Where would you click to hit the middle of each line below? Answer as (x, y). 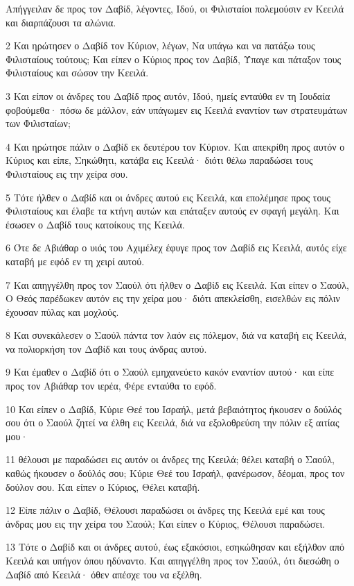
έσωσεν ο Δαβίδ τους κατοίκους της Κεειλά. (95, 224)
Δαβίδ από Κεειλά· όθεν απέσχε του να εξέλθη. (104, 574)
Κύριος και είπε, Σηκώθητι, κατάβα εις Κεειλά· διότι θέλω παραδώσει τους (159, 160)
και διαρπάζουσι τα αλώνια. (61, 22)
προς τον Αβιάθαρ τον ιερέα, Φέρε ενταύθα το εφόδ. (111, 386)
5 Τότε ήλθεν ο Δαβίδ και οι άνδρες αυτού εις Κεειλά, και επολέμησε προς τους (168, 197)
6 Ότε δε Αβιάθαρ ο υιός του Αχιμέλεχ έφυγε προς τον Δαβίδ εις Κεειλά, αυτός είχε (176, 248)
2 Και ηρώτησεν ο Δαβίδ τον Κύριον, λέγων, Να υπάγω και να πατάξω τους (160, 45)
